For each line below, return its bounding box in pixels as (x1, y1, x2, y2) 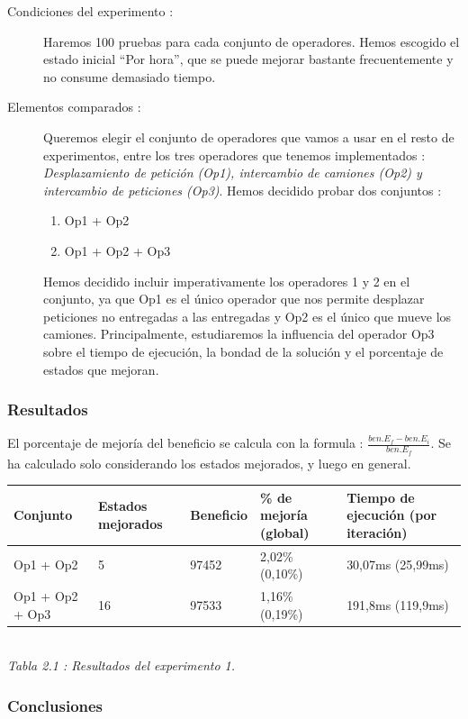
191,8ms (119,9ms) (346, 595, 449, 614)
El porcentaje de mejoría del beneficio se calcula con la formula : (7, 433, 364, 452)
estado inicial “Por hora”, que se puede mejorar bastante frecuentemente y (43, 50, 454, 68)
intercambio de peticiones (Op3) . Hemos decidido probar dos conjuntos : (43, 180, 442, 199)
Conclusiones (7, 694, 103, 716)
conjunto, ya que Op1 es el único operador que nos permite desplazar (43, 289, 425, 308)
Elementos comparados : (7, 97, 141, 116)
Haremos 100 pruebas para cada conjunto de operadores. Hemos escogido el (43, 32, 460, 50)
